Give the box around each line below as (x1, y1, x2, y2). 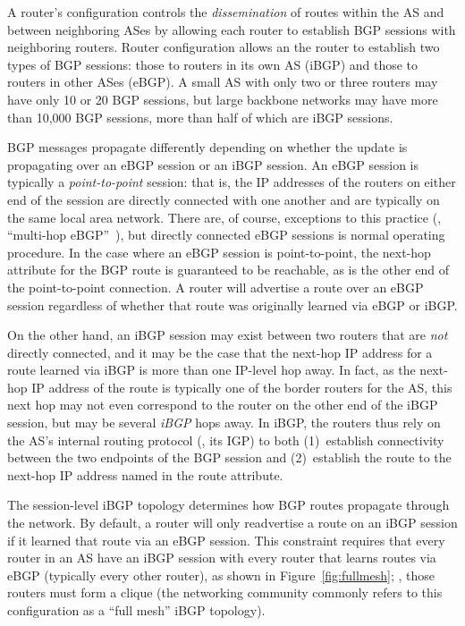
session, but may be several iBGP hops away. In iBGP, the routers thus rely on (7, 413, 441, 432)
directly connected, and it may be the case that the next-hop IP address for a (7, 343, 433, 361)
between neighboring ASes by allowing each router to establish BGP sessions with (7, 20, 456, 38)
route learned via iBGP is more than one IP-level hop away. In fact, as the (7, 360, 416, 379)
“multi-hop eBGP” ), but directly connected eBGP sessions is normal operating (7, 225, 445, 244)
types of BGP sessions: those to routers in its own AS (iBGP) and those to (7, 55, 418, 73)
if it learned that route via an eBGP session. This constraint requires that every (7, 530, 445, 549)
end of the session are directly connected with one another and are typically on (7, 190, 440, 208)
